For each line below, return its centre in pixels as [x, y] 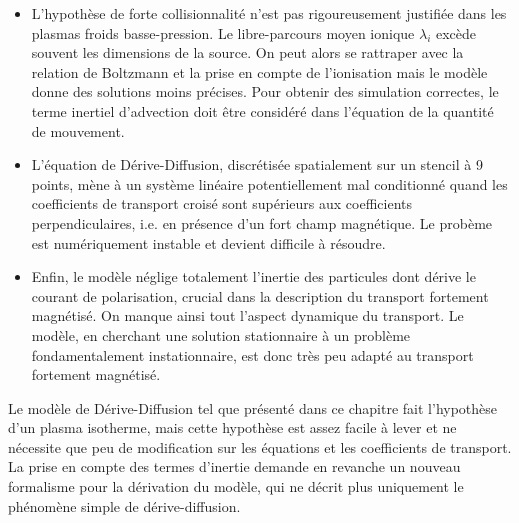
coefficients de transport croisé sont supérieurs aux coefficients [222, 203]
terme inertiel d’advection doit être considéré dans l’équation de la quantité [262, 110]
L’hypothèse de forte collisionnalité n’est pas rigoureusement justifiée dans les [269, 13]
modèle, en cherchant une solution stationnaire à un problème [221, 334]
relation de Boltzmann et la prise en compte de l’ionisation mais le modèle [259, 71]
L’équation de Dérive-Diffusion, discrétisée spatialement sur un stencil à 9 [257, 164]
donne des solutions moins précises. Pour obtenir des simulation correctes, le [265, 91]
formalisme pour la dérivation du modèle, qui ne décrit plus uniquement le [236, 486]
